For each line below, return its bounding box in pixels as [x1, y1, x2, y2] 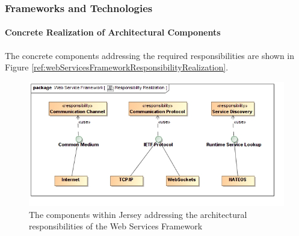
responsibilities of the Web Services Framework [29, 220, 203, 232]
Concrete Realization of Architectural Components [5, 26, 221, 39]
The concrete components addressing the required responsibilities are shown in [5, 49, 295, 61]
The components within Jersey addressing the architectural [29, 208, 247, 220]
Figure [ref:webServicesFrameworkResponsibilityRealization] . [5, 61, 229, 73]
